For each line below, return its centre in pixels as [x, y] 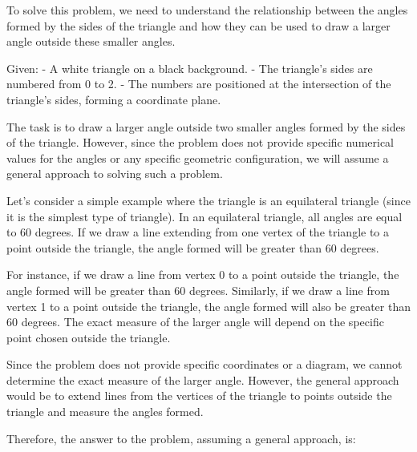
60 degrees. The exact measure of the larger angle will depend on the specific [195, 322]
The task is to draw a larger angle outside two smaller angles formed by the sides [206, 126]
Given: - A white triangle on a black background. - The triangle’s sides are [190, 68]
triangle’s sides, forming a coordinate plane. [114, 99]
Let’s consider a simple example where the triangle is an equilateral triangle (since [208, 200]
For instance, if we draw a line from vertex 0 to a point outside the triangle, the [203, 274]
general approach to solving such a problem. [115, 174]
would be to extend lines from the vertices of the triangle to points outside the [199, 395]
